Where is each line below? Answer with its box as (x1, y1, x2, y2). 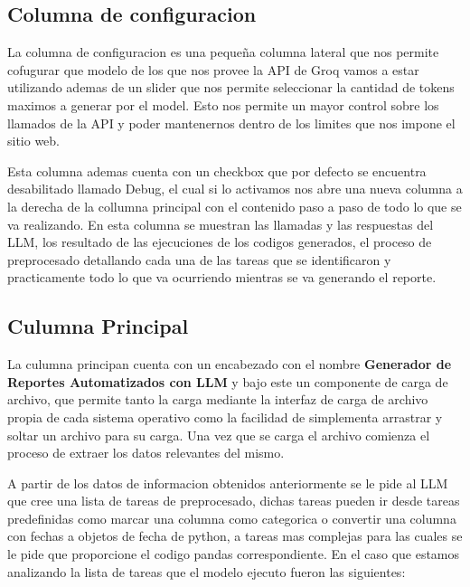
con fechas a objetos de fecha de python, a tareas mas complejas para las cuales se (7, 526, 463, 545)
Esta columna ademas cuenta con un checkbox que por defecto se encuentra (7, 161, 427, 180)
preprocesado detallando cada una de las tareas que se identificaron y (7, 250, 391, 269)
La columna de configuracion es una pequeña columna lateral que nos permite (7, 43, 439, 62)
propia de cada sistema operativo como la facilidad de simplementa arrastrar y (7, 407, 443, 426)
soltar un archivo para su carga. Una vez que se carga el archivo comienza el (7, 425, 430, 444)
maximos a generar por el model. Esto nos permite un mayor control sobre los (7, 95, 439, 114)
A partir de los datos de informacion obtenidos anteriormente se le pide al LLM (7, 473, 448, 492)
